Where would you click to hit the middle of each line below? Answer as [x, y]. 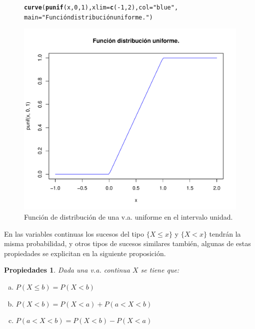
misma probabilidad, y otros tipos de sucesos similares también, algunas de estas [127, 243]
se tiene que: [160, 270]
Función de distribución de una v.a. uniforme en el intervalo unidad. [128, 217]
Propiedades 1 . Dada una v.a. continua [67, 270]
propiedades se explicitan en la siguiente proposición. [85, 253]
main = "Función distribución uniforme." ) [88, 17]
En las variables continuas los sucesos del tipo [74, 233]
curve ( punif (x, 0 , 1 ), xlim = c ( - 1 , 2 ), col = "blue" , [101, 7]
